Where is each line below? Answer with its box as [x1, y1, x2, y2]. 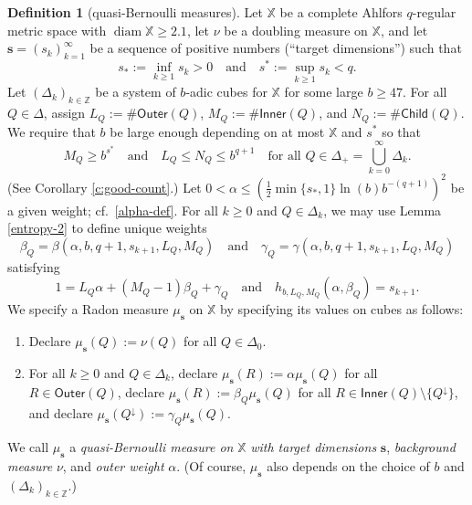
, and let [380, 20, 428, 39]
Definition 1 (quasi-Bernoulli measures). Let [7, 3, 263, 21]
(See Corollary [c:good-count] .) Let [7, 177, 202, 196]
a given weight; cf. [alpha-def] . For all [7, 200, 218, 219]
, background [386, 437, 456, 457]
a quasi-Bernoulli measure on [69, 437, 234, 457]
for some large [284, 82, 363, 101]
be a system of [95, 82, 176, 101]
